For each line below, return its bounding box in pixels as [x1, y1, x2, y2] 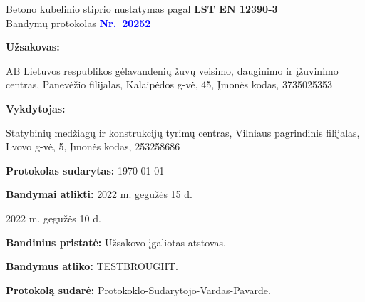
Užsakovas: [6, 39, 60, 54]
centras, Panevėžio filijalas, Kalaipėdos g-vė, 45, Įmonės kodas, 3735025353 [6, 77, 332, 92]
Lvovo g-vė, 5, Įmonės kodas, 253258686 [6, 139, 180, 154]
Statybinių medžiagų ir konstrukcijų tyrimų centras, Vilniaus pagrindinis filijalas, [6, 125, 360, 140]
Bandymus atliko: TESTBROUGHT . [6, 259, 178, 274]
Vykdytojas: [6, 100, 66, 115]
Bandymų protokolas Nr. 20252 [6, 15, 151, 30]
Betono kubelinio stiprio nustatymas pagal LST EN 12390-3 [6, 1, 278, 16]
